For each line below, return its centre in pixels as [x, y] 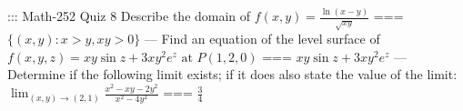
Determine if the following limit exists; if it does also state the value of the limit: [232, 74]
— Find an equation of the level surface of [262, 39]
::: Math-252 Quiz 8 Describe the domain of [129, 16]
